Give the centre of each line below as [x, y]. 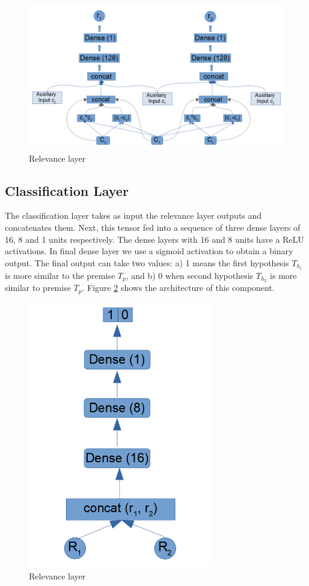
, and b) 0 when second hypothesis [190, 275]
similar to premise [38, 288]
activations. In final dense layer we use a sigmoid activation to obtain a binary [149, 251]
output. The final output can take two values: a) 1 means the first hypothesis [147, 262]
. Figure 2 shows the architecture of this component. [178, 288]
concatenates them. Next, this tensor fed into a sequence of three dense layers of [153, 227]
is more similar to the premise [60, 275]
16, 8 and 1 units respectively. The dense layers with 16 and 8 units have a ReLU [154, 239]
